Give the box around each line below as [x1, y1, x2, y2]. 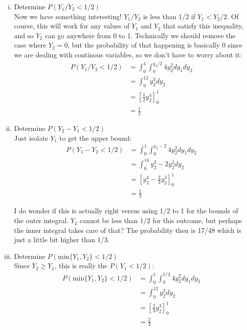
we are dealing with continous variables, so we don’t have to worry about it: [14, 49, 242, 59]
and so [14, 30, 34, 40]
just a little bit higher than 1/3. [14, 234, 110, 245]
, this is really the [54, 260, 108, 271]
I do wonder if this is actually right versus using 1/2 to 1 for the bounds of [14, 205, 238, 216]
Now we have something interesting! [14, 11, 122, 21]
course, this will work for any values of [14, 21, 130, 31]
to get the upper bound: [59, 132, 132, 143]
